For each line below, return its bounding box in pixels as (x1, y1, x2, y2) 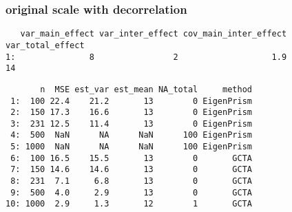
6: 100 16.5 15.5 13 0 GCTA (10, 153, 252, 163)
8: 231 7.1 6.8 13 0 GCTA (10, 176, 252, 187)
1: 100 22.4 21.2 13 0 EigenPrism (10, 96, 252, 106)
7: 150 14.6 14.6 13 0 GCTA (10, 165, 252, 175)
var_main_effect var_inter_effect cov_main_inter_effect (20, 29, 287, 39)
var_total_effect (6, 40, 85, 50)
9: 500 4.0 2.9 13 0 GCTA (10, 187, 252, 198)
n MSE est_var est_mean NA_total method (40, 84, 252, 94)
